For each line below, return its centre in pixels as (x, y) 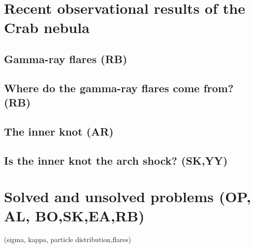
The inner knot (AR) (59, 131)
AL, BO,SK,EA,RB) (74, 216)
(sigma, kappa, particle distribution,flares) (68, 239)
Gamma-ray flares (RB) (66, 58)
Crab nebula (47, 27)
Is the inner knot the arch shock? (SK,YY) (116, 160)
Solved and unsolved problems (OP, (127, 196)
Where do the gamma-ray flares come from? (119, 88)
